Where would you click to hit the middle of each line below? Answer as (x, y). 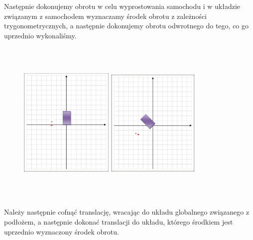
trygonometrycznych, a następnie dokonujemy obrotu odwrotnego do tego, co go (126, 26)
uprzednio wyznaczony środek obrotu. (62, 231)
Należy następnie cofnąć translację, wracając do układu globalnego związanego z (127, 212)
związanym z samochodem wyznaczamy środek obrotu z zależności (106, 16)
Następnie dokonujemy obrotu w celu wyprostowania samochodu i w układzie (122, 6)
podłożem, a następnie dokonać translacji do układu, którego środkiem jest (119, 221)
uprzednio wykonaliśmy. (40, 35)
